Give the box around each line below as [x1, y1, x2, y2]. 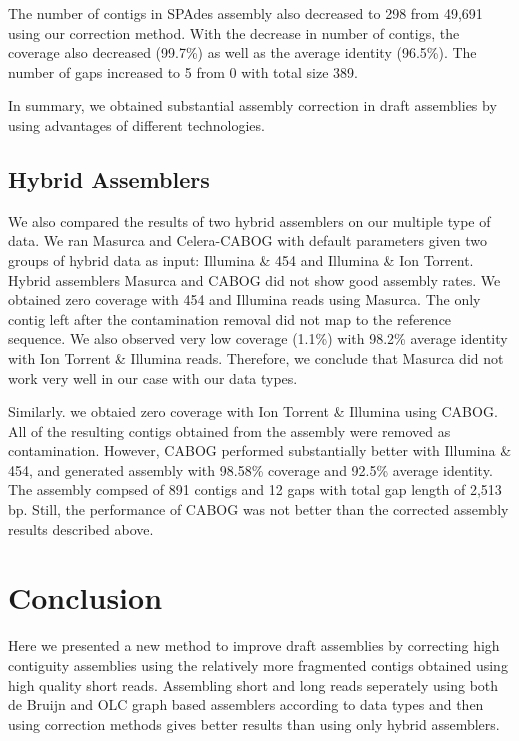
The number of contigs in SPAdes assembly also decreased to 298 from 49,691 [8, 3, 483, 23]
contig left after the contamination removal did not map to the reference [8, 308, 452, 329]
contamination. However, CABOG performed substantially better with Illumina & [8, 440, 512, 461]
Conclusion [8, 577, 163, 618]
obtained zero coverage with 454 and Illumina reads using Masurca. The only [8, 289, 481, 310]
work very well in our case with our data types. [8, 367, 298, 388]
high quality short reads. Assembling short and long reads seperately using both [8, 674, 499, 695]
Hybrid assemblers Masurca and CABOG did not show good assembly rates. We [8, 269, 501, 290]
